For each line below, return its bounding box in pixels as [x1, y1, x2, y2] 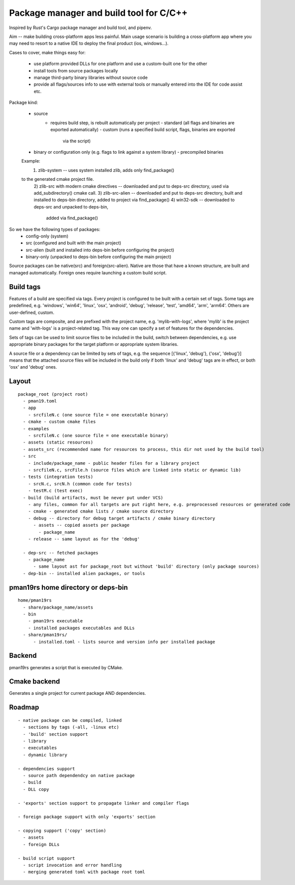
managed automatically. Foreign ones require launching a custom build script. [9, 270, 167, 275]
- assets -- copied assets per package [33, 522, 130, 528]
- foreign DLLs [23, 842, 60, 847]
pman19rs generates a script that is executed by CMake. [9, 664, 123, 670]
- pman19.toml [23, 398, 57, 404]
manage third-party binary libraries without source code [33, 74, 148, 80]
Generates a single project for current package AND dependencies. [9, 690, 146, 696]
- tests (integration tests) [23, 474, 94, 480]
